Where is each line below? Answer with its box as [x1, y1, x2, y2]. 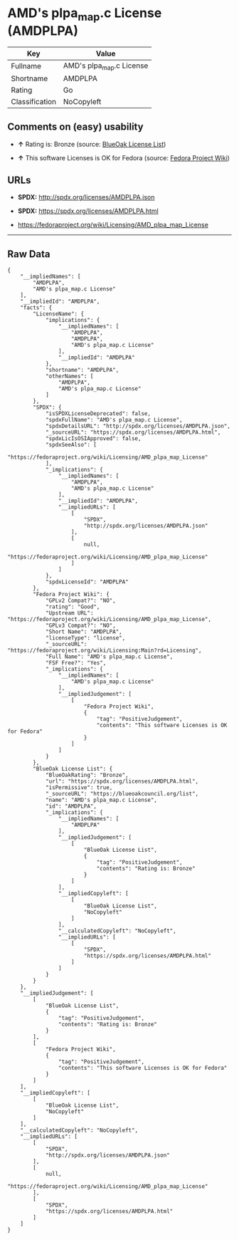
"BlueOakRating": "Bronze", [45, 771, 129, 779]
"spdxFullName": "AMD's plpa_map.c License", [45, 417, 183, 424]
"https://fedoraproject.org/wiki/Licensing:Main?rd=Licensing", [7, 647, 202, 655]
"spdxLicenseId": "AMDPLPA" [45, 578, 129, 585]
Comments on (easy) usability [7, 121, 144, 133]
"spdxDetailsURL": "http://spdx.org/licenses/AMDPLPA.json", [45, 422, 231, 430]
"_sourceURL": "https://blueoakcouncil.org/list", [45, 791, 199, 798]
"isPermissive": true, [45, 784, 113, 791]
